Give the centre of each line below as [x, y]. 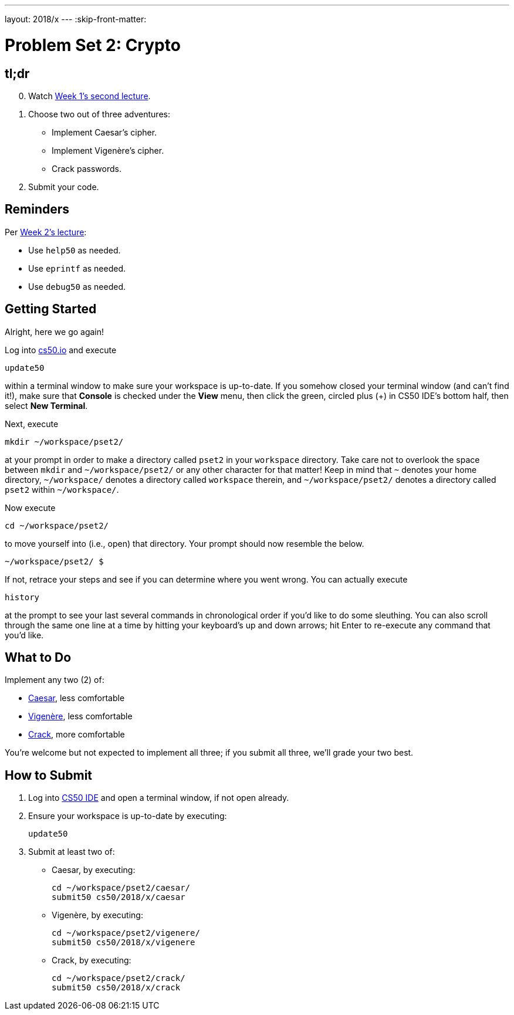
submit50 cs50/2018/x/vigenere [124, 943]
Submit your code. [64, 187]
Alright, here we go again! [55, 331]
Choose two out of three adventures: [99, 114]
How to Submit [49, 775]
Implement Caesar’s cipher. [104, 132]
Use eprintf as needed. [77, 268]
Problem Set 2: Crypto [93, 45]
